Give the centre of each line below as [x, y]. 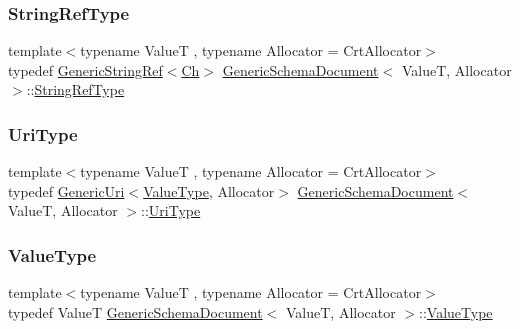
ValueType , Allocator [209, 190]
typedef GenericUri [66, 190]
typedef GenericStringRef [85, 69]
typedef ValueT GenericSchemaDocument [135, 311]
